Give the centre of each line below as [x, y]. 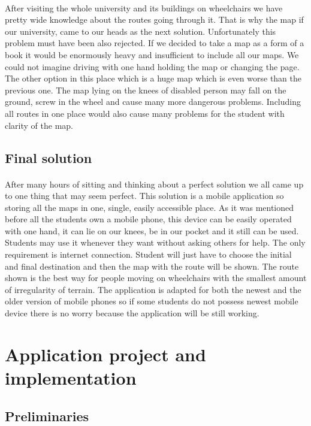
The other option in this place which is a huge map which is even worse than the [153, 78]
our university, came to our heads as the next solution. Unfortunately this [141, 31]
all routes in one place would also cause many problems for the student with [145, 113]
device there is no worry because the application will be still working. [132, 313]
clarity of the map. [39, 125]
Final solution [49, 157]
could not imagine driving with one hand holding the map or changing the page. [152, 66]
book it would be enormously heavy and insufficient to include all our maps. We [152, 54]
